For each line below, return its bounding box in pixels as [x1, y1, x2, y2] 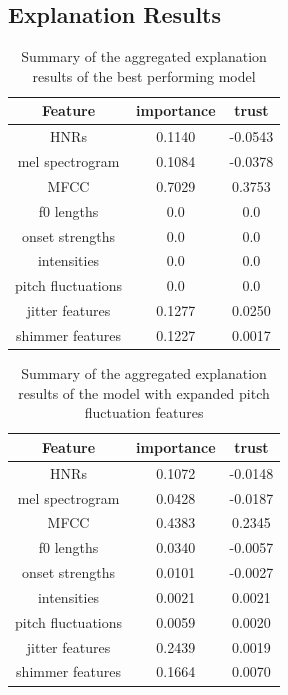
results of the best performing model [32, 65, 256, 86]
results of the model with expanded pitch [18, 382, 270, 403]
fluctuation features [84, 402, 204, 423]
